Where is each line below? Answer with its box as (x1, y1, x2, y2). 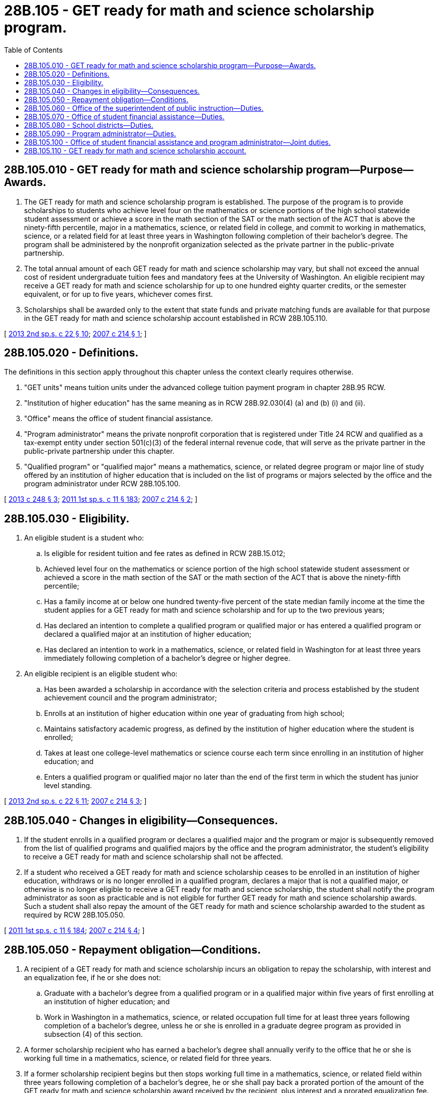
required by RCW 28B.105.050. (24, 910, 125, 920)
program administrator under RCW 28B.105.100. (24, 479, 180, 488)
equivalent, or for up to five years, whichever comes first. (24, 289, 213, 298)
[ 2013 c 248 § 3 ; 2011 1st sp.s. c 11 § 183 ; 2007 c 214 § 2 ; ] (4, 495, 197, 504)
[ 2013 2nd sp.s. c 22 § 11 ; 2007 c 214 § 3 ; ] (4, 797, 147, 806)
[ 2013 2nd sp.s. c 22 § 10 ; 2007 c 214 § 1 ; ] (4, 329, 147, 338)
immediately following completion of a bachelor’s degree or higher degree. (44, 654, 291, 663)
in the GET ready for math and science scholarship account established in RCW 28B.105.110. (24, 313, 328, 322)
